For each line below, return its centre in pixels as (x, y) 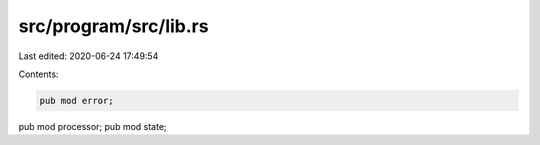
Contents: (38, 74)
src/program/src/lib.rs (113, 26)
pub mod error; (76, 100)
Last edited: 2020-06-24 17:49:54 (88, 56)
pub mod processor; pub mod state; (92, 126)
